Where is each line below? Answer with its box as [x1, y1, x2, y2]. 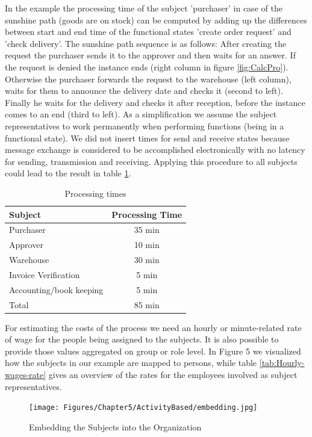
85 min [134, 298, 160, 311]
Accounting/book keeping [9, 283, 104, 296]
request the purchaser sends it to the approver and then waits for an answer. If [5, 49, 296, 61]
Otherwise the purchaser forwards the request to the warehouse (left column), [5, 72, 292, 85]
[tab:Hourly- [259, 356, 305, 369]
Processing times [64, 187, 126, 199]
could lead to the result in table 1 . [5, 167, 131, 179]
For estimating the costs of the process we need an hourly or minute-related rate [5, 321, 302, 333]
